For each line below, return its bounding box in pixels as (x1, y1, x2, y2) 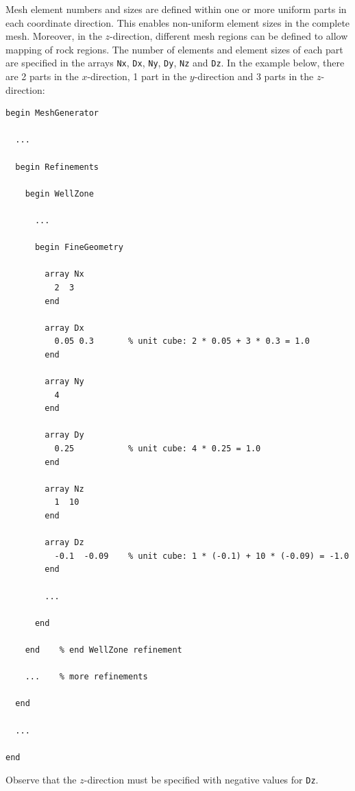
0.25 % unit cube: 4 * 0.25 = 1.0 (54, 444, 261, 454)
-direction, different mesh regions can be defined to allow (110, 29, 348, 43)
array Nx (45, 269, 84, 279)
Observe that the (5, 773, 77, 787)
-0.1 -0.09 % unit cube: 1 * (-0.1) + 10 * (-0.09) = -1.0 (54, 551, 350, 561)
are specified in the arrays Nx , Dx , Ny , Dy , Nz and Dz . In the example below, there (5, 55, 345, 70)
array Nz (45, 484, 84, 494)
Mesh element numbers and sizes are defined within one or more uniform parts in (5, 2, 347, 16)
